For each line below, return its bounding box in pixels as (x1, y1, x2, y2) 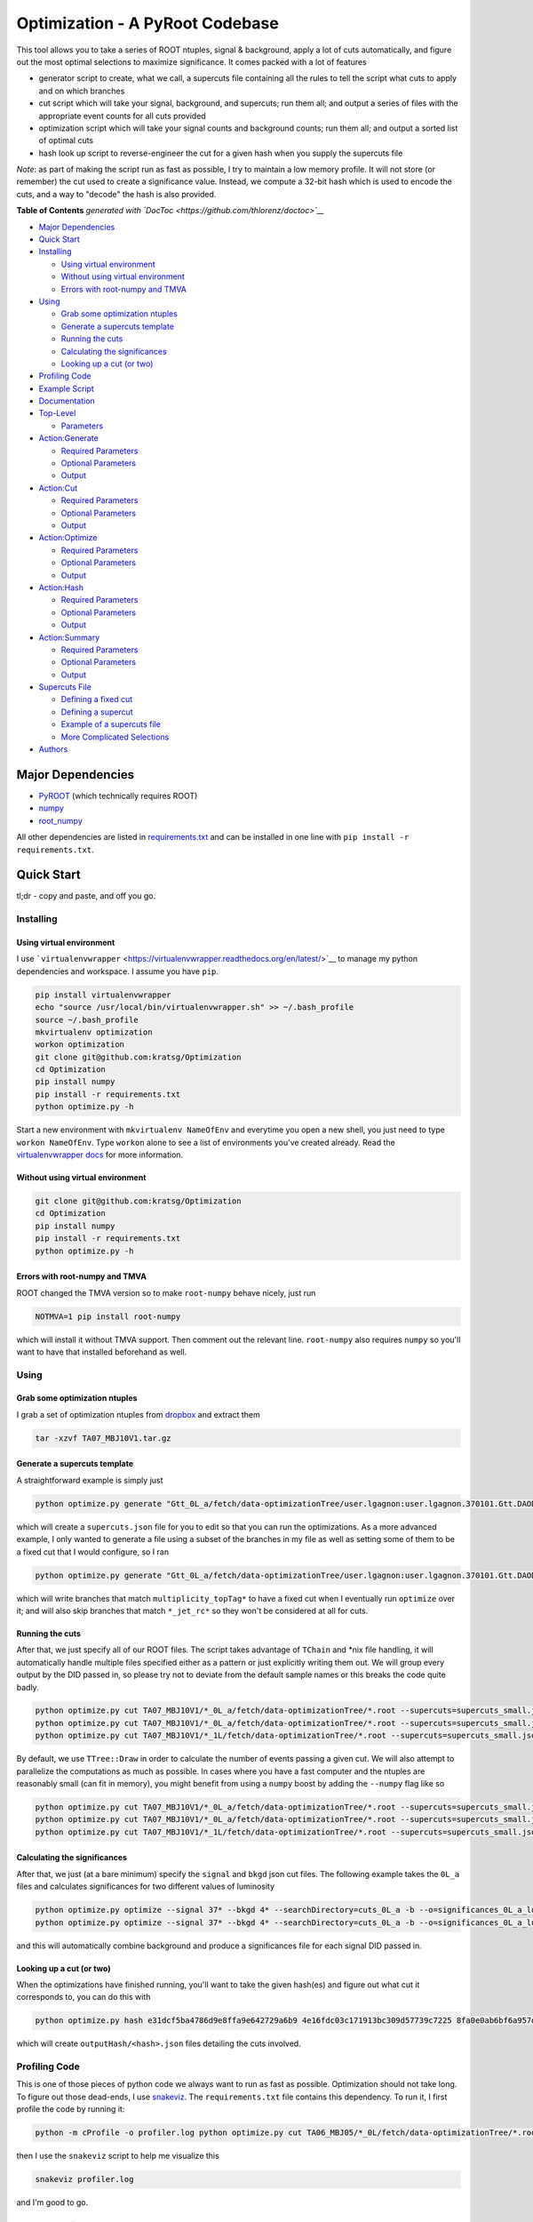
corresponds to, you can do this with (16, 1992, 151, 2002)
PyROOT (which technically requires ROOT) (38, 790, 198, 801)
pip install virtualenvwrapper (35, 989, 172, 1000)
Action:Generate (38, 433, 99, 444)
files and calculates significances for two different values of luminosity (16, 1881, 275, 1892)
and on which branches (38, 85, 125, 96)
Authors (38, 744, 68, 755)
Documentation (38, 396, 95, 406)
